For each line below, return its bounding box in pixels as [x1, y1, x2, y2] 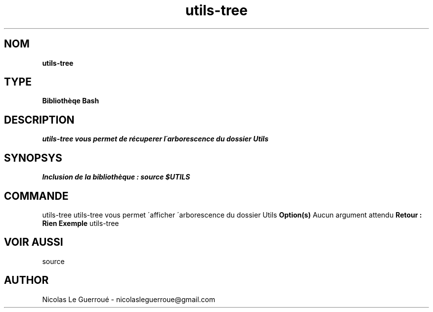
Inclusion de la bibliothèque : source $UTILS [42, 173, 190, 181]
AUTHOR [4, 274, 49, 287]
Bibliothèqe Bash [42, 96, 99, 105]
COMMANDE [4, 189, 69, 202]
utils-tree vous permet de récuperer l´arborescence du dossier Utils [42, 134, 268, 143]
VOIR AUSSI [4, 236, 63, 249]
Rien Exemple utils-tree [42, 219, 119, 227]
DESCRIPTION [4, 113, 75, 126]
